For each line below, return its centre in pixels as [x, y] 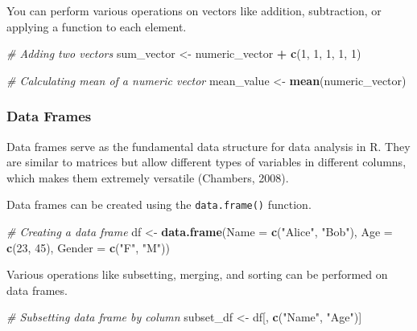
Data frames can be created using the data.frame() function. [159, 204]
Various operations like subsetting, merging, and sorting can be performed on [197, 274]
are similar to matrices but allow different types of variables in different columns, [206, 162]
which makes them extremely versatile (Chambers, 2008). [148, 177]
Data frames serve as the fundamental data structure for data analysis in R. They [208, 146]
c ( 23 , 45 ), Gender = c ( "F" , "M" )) [88, 247]
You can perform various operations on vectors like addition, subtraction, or [194, 10]
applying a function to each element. [97, 26]
